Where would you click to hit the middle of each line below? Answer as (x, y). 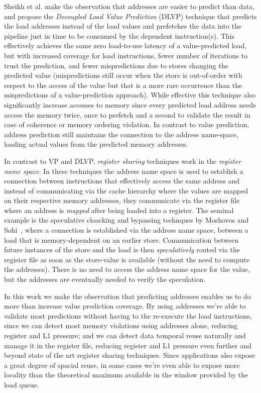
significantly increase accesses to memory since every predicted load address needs (130, 104)
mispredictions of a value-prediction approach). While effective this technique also (130, 95)
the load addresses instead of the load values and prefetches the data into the (123, 26)
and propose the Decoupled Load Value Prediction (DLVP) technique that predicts (130, 16)
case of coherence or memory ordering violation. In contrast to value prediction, (127, 124)
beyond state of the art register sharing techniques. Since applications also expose (130, 355)
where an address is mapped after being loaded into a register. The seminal (119, 210)
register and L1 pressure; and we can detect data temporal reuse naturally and (125, 335)
